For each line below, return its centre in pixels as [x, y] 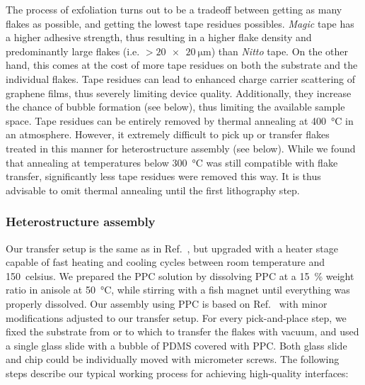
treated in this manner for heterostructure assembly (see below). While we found [181, 148]
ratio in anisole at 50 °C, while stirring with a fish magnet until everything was [178, 290]
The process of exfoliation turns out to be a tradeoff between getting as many [174, 9]
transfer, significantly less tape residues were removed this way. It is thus [163, 176]
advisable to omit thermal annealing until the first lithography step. [153, 190]
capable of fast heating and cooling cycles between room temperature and [165, 262]
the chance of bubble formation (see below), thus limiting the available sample [175, 107]
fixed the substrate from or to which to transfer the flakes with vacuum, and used [182, 331]
